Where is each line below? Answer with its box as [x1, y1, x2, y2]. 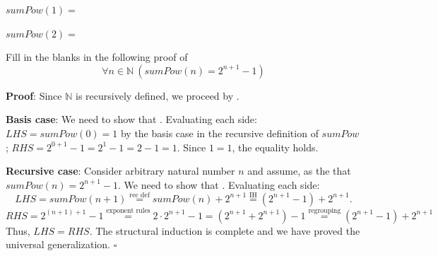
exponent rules [106, 207, 150, 215]
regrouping [308, 207, 341, 215]
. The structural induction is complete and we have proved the [89, 223, 360, 238]
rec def [129, 191, 150, 199]
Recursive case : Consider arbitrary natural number [6, 163, 235, 178]
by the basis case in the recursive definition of [120, 125, 319, 140]
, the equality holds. [232, 139, 319, 154]
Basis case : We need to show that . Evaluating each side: [6, 112, 257, 127]
